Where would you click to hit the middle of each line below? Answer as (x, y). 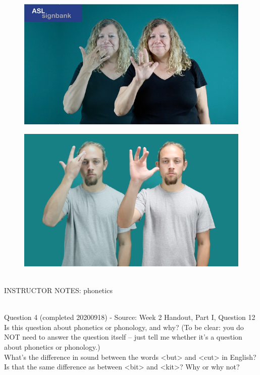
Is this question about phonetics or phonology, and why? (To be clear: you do (124, 327)
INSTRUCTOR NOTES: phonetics (58, 290)
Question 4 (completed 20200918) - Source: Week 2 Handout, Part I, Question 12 (130, 317)
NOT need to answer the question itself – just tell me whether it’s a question (123, 337)
